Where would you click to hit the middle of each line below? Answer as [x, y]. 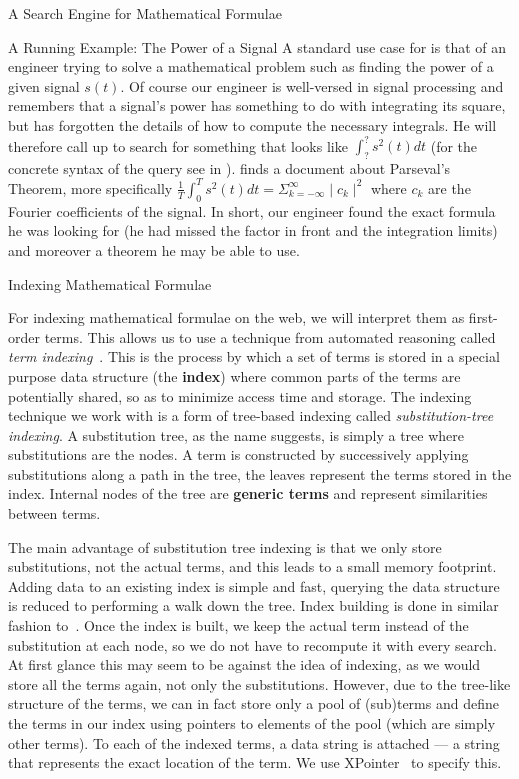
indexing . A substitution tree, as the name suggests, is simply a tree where [236, 434]
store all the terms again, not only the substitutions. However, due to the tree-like [259, 683]
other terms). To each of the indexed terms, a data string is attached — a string [254, 742]
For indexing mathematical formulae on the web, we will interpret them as [236, 317]
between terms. [54, 513]
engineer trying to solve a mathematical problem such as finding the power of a [251, 66]
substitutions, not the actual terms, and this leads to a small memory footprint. [252, 566]
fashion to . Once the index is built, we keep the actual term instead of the [238, 625]
